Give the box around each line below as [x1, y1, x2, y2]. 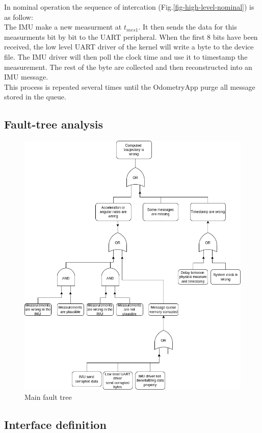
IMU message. [4, 71, 48, 82]
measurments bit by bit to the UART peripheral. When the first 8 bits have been [4, 31, 258, 42]
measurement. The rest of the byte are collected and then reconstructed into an [4, 61, 252, 72]
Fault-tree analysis [4, 116, 103, 132]
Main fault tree [24, 391, 72, 402]
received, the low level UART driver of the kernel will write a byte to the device [4, 41, 254, 52]
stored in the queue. [4, 91, 66, 102]
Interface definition [4, 416, 107, 432]
